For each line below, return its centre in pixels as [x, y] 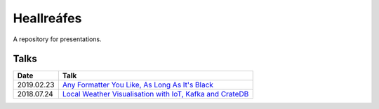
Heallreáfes [47, 18]
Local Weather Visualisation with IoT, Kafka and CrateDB [155, 94]
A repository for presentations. [57, 39]
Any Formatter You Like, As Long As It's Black [138, 85]
